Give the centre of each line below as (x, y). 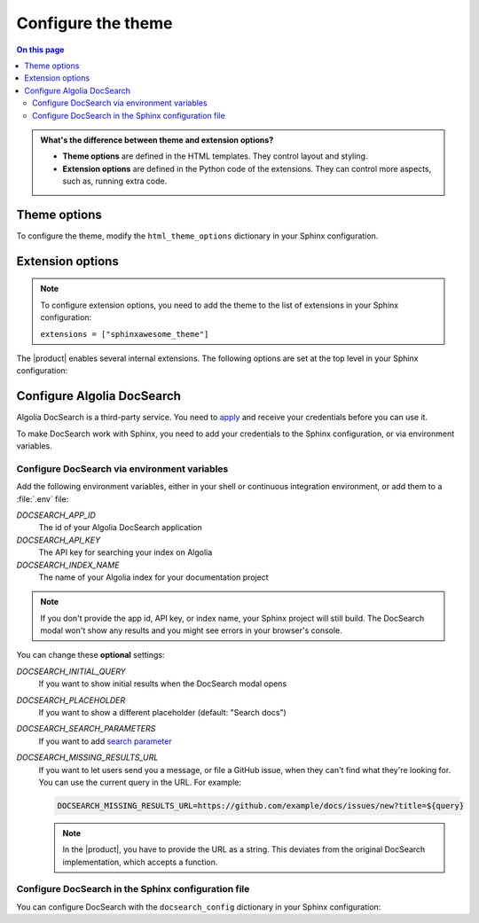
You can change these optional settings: (90, 655)
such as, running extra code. (115, 181)
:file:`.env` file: (43, 499)
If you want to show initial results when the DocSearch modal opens (163, 684)
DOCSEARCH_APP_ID (56, 515)
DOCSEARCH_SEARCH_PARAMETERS (86, 729)
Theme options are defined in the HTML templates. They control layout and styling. (215, 156)
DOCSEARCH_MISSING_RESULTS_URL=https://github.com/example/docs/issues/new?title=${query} (261, 806)
